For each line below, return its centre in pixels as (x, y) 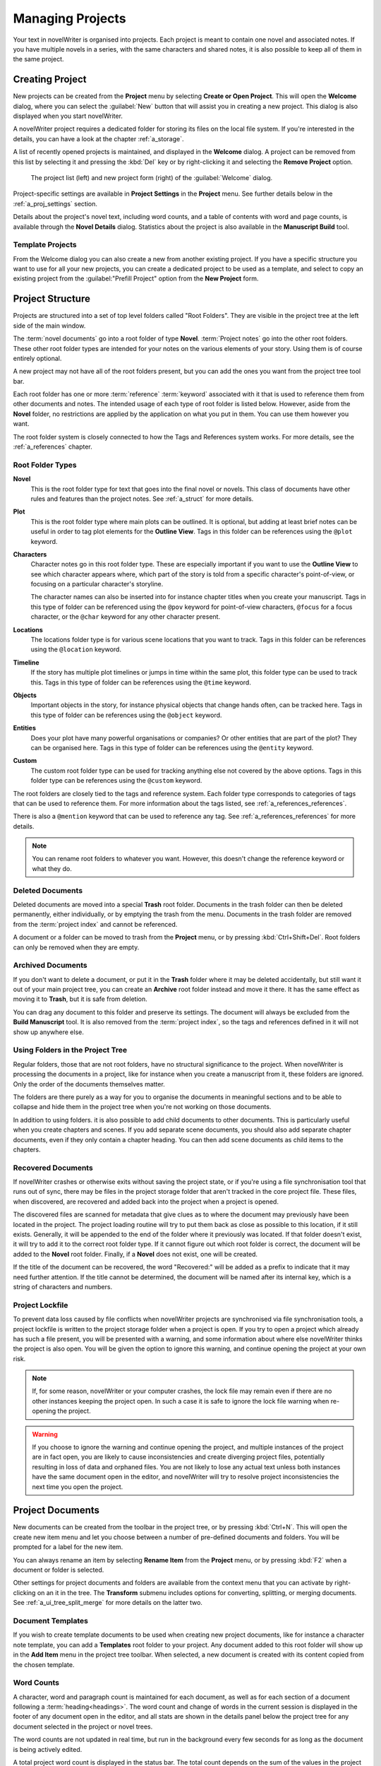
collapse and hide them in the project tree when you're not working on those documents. (142, 1107)
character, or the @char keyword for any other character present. (126, 617)
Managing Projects (69, 18)
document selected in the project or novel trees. (83, 1726)
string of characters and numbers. (63, 1286)
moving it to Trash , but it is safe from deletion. (80, 999)
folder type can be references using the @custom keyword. (116, 781)
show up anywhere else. (48, 1032)
